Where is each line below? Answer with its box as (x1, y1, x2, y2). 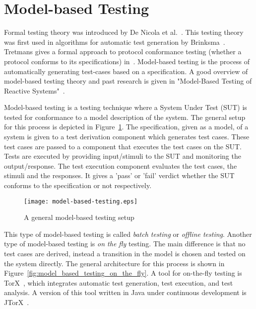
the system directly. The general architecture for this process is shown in (4, 258, 225, 268)
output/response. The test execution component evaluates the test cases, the (4, 160, 237, 171)
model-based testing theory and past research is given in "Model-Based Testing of (4, 76, 252, 86)
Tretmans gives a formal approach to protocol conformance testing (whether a (4, 46, 242, 57)
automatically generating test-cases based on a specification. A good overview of (4, 66, 248, 76)
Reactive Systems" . (4, 85, 65, 96)
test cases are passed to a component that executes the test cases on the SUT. (4, 141, 242, 151)
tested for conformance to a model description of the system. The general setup (4, 111, 246, 122)
